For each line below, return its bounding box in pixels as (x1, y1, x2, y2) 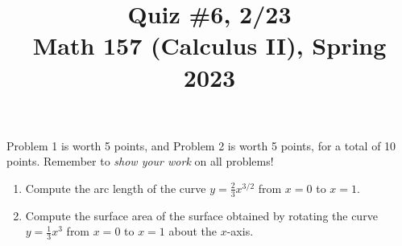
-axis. (226, 223, 254, 240)
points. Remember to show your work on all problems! (6, 153, 274, 170)
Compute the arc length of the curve (25, 179, 206, 196)
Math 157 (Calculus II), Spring (32, 29, 387, 62)
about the (168, 223, 218, 240)
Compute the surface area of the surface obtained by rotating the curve (25, 207, 378, 223)
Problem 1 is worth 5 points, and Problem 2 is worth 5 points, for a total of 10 (6, 137, 396, 154)
